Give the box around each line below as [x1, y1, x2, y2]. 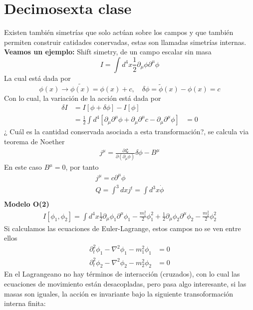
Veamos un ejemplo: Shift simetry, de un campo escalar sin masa [4, 46, 212, 57]
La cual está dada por [4, 72, 71, 83]
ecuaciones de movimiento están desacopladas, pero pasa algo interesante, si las [4, 279, 247, 289]
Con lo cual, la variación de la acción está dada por [4, 92, 161, 103]
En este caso [4, 162, 42, 172]
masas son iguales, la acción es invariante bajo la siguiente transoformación [4, 288, 234, 299]
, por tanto [65, 162, 99, 172]
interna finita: [4, 298, 46, 309]
